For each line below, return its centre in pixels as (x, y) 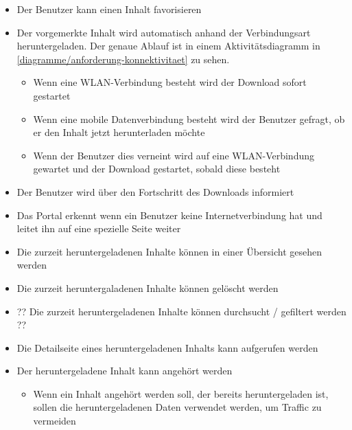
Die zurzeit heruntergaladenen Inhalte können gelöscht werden (148, 287)
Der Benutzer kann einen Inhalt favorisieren (109, 9)
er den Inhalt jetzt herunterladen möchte (119, 132)
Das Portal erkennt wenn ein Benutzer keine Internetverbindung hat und (169, 215)
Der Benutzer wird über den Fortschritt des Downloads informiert (155, 191)
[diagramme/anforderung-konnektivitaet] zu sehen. (123, 59)
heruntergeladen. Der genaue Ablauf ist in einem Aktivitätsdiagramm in (168, 46)
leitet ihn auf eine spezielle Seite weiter (99, 228)
